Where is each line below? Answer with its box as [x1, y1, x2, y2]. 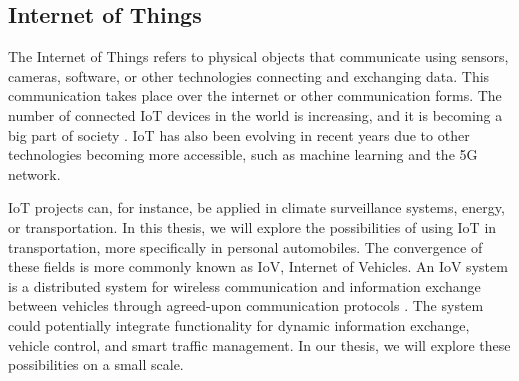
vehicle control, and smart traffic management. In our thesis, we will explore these [8, 334, 511, 355]
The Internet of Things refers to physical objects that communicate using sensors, [8, 46, 509, 67]
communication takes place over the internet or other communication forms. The [8, 85, 502, 106]
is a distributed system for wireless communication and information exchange [8, 275, 481, 296]
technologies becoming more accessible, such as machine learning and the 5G [8, 144, 478, 165]
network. [8, 163, 61, 184]
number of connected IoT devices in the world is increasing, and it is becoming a [8, 104, 503, 125]
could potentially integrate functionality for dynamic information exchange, [8, 314, 470, 335]
